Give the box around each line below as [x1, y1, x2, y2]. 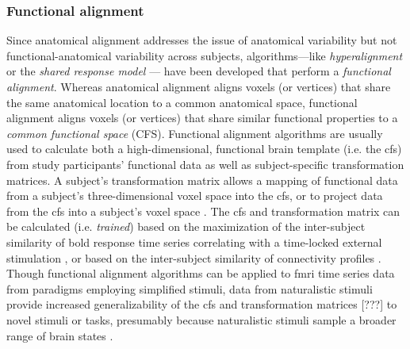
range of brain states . [6, 327, 113, 343]
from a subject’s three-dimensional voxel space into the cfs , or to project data [6, 187, 383, 204]
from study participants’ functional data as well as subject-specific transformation [6, 155, 404, 172]
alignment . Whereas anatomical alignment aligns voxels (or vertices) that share [6, 79, 391, 94]
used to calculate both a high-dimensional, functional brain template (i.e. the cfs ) [6, 140, 402, 157]
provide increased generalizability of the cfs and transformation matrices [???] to [6, 296, 397, 313]
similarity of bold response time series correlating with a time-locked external [6, 233, 382, 250]
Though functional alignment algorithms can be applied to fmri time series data [6, 265, 395, 282]
